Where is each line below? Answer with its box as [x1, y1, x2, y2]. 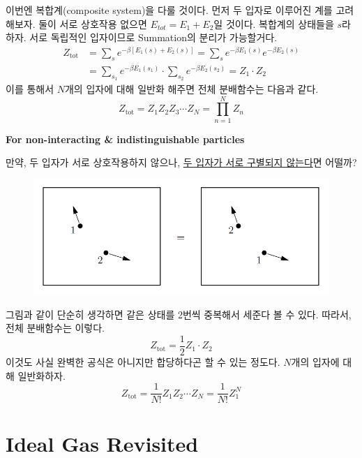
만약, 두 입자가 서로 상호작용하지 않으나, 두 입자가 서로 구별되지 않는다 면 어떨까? [6, 155, 357, 170]
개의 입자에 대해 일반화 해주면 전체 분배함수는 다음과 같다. [64, 82, 319, 96]
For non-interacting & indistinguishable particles [6, 131, 245, 146]
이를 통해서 [6, 82, 54, 96]
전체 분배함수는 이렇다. [6, 320, 105, 335]
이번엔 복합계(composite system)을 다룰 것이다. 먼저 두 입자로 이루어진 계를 [6, 3, 333, 17]
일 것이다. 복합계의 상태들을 [213, 16, 334, 31]
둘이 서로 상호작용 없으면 [38, 16, 147, 31]
